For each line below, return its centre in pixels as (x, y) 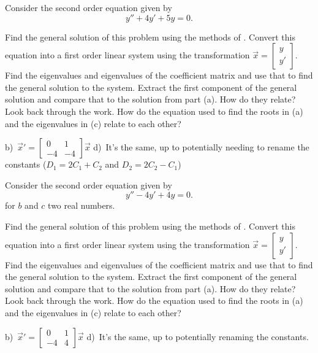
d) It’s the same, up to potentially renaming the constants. (198, 336)
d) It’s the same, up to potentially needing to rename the (201, 147)
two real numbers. (81, 205)
